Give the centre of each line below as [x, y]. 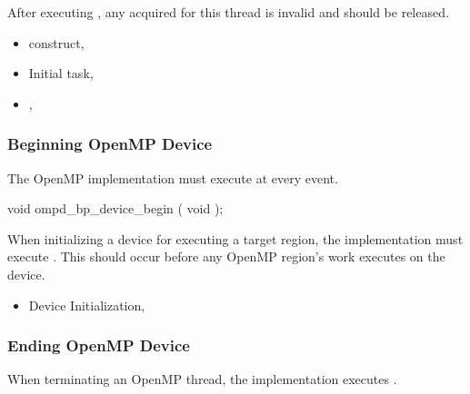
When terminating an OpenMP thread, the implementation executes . [202, 379]
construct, [56, 42]
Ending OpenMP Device [99, 345]
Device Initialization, [87, 305]
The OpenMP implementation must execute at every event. [173, 177]
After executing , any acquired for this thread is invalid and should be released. [228, 12]
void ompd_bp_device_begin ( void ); [115, 208]
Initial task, [61, 73]
